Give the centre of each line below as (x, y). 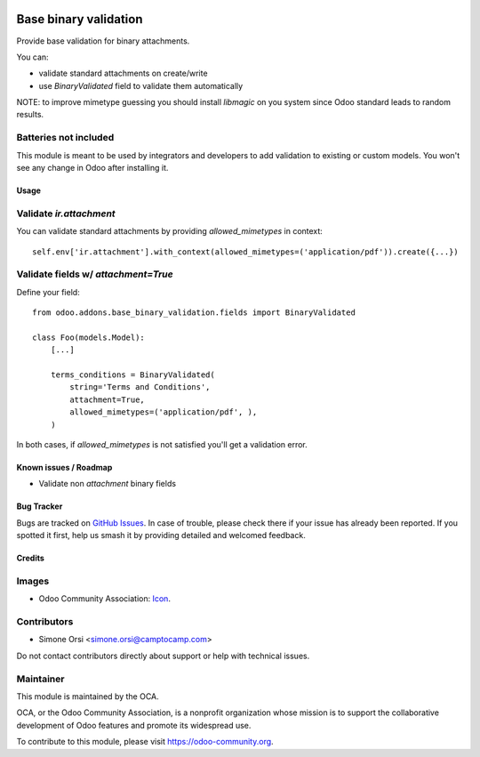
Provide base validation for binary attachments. (103, 41)
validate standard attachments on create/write (123, 73)
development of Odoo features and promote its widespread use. (134, 725)
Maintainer (40, 679)
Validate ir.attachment (66, 213)
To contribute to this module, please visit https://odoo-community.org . (145, 742)
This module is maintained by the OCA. (88, 696)
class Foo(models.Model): (89, 337)
